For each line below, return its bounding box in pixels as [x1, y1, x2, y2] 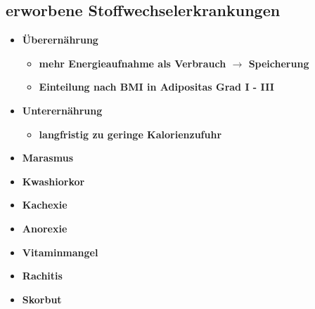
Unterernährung [22, 103, 103, 117]
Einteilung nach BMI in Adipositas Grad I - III [39, 79, 274, 94]
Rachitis [22, 268, 63, 283]
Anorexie [22, 221, 67, 235]
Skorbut [22, 291, 62, 306]
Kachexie [22, 197, 67, 212]
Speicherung [248, 55, 309, 70]
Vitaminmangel [22, 244, 98, 259]
